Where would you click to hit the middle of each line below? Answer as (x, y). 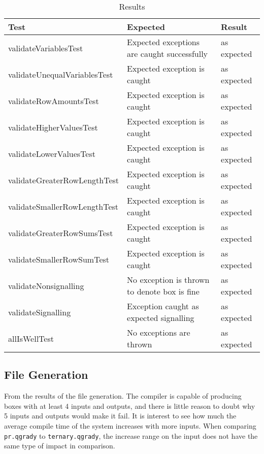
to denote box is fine (163, 291)
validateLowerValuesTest (52, 153)
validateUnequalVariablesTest (61, 74)
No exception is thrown (168, 280)
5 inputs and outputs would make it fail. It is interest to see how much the (120, 416)
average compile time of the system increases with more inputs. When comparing (130, 425)
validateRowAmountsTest (54, 101)
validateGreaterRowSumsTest (61, 233)
